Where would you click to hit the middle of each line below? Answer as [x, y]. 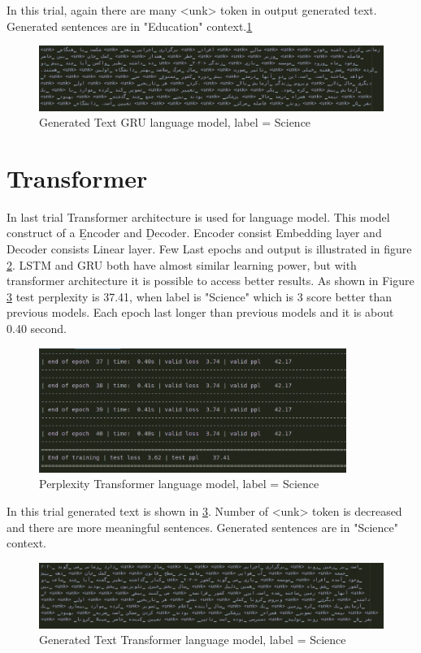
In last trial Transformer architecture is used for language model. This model [198, 216]
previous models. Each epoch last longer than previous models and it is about [200, 312]
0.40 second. [37, 328]
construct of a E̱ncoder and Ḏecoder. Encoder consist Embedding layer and [194, 233]
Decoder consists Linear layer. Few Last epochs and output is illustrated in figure [209, 249]
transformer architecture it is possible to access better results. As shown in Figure [210, 281]
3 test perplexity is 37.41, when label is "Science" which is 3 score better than [200, 296]
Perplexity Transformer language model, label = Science [179, 484]
